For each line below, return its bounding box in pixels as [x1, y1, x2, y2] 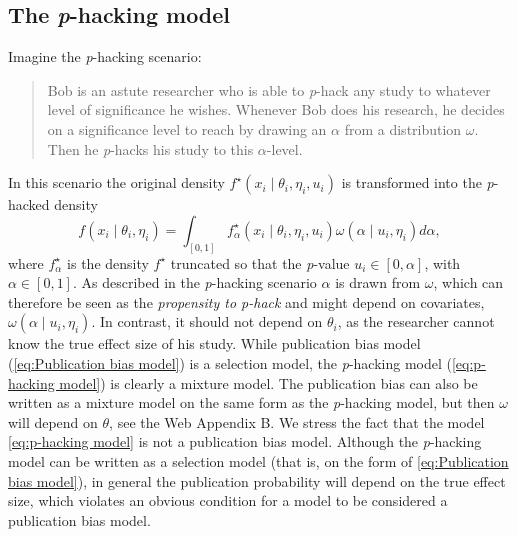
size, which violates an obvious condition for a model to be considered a [8, 490, 448, 511]
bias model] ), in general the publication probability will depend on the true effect [8, 470, 506, 491]
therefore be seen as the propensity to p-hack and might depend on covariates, [8, 291, 485, 312]
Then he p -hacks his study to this [47, 138, 254, 159]
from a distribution [344, 118, 462, 139]
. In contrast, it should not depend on [91, 311, 323, 332]
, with [424, 252, 461, 273]
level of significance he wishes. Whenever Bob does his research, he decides [47, 99, 505, 120]
